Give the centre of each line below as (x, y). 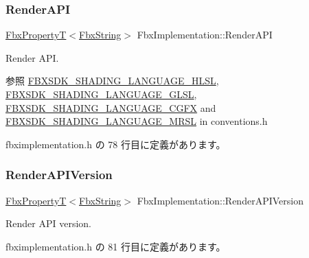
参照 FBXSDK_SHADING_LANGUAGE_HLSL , (112, 81)
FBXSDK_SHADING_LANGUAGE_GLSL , (101, 94)
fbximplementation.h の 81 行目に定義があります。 (116, 246)
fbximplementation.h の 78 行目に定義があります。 (116, 144)
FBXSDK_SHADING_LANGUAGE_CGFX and (111, 107)
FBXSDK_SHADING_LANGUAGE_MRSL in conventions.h (137, 121)
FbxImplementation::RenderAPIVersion (220, 200)
